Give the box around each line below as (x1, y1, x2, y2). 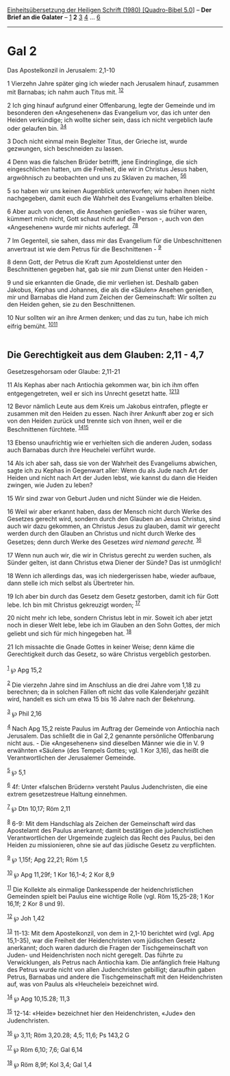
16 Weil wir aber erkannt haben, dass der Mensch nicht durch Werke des (7, 508, 212, 516)
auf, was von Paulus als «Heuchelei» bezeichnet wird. (7, 979, 159, 988)
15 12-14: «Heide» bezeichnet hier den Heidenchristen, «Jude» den (7, 1008, 196, 1017)
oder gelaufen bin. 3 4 (7, 123, 67, 132)
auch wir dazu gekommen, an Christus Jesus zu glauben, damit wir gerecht (7, 522, 220, 530)
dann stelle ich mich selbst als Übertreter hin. (7, 579, 135, 587)
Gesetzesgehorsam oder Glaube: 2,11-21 (7, 367, 120, 375)
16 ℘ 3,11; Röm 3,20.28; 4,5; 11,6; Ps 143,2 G (7, 1029, 130, 1039)
